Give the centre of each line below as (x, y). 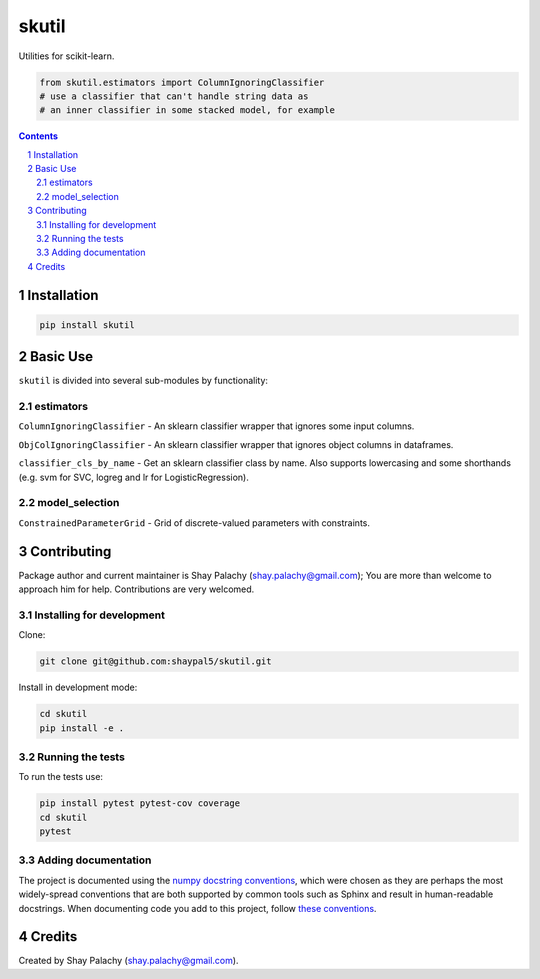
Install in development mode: (78, 687)
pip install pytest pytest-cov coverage (139, 803)
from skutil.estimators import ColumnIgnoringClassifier (182, 82)
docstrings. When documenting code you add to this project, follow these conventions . (197, 908)
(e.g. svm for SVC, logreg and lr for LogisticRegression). (133, 477)
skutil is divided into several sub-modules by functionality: (143, 381)
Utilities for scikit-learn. (66, 56)
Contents (38, 136)
